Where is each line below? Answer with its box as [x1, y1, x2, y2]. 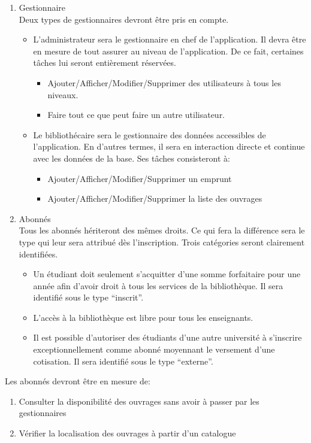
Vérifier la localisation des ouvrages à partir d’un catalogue [19, 427, 236, 439]
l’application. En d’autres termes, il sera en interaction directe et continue [33, 140, 305, 153]
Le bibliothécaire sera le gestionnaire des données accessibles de [33, 128, 266, 141]
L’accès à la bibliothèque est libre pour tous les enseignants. [33, 311, 253, 323]
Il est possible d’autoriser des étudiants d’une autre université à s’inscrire [33, 331, 302, 344]
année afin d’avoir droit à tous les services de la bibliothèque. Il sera [33, 279, 283, 292]
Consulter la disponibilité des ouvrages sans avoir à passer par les [19, 395, 259, 407]
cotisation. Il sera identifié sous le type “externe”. [33, 354, 213, 367]
